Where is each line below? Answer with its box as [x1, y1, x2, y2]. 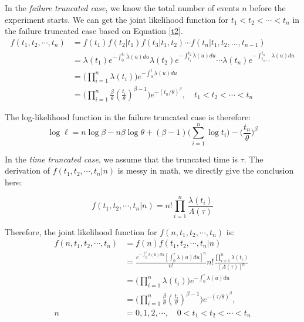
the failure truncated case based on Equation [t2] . [5, 25, 183, 37]
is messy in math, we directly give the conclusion [117, 164, 294, 177]
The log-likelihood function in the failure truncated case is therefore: [5, 110, 251, 123]
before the [249, 2, 286, 13]
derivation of [5, 164, 50, 177]
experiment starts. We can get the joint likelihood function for [5, 13, 229, 25]
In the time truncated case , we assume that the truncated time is [5, 152, 238, 165]
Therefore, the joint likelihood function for [5, 225, 157, 238]
